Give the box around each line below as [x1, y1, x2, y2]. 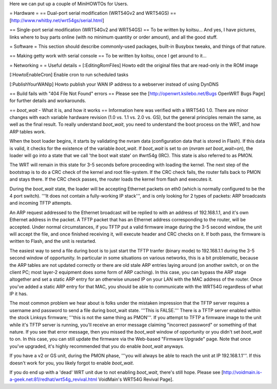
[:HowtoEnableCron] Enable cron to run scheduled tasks [9, 72, 129, 78]
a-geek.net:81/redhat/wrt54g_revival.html [9, 376, 97, 382]
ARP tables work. [9, 128, 46, 134]
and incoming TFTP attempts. [9, 200, 72, 206]
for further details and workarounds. [9, 98, 87, 104]
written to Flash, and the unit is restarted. [9, 238, 97, 244]
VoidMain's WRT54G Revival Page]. [98, 376, 174, 382]
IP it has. [9, 290, 28, 297]
